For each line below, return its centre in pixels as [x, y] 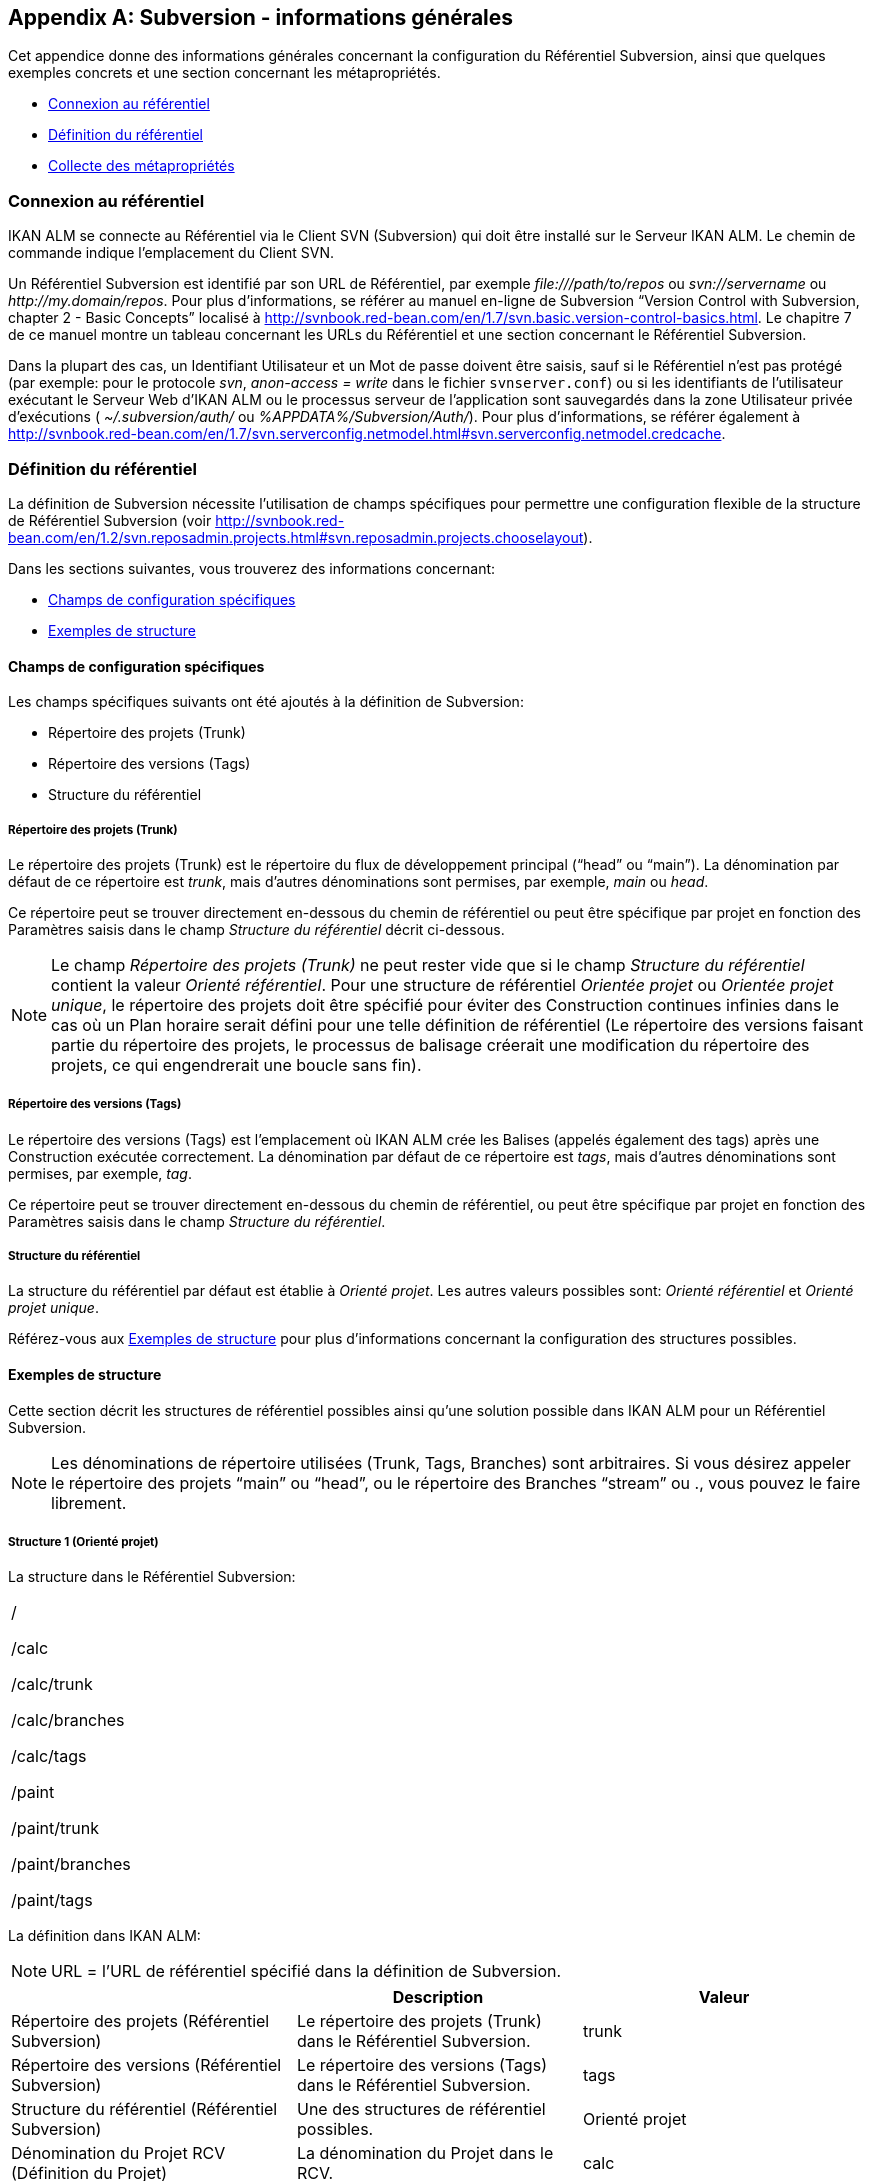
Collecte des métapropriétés [141, 166]
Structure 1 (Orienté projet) [83, 1542]
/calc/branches [68, 1720]
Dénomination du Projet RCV [118, 2153]
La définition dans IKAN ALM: [104, 1936]
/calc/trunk [52, 1684]
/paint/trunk [55, 1828]
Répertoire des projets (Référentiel [140, 2021]
